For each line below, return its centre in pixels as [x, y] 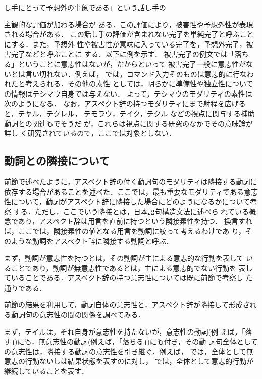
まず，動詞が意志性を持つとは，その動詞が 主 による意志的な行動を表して [124, 258]
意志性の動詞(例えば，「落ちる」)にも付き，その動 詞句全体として [151, 341]
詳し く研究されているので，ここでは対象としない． [90, 133]
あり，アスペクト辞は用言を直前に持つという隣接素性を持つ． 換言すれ [135, 221]
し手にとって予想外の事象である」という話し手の [85, 7]
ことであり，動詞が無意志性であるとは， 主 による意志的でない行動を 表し [132, 268]
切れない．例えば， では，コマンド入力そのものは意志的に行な [143, 74]
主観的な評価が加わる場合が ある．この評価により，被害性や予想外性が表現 [129, 24]
